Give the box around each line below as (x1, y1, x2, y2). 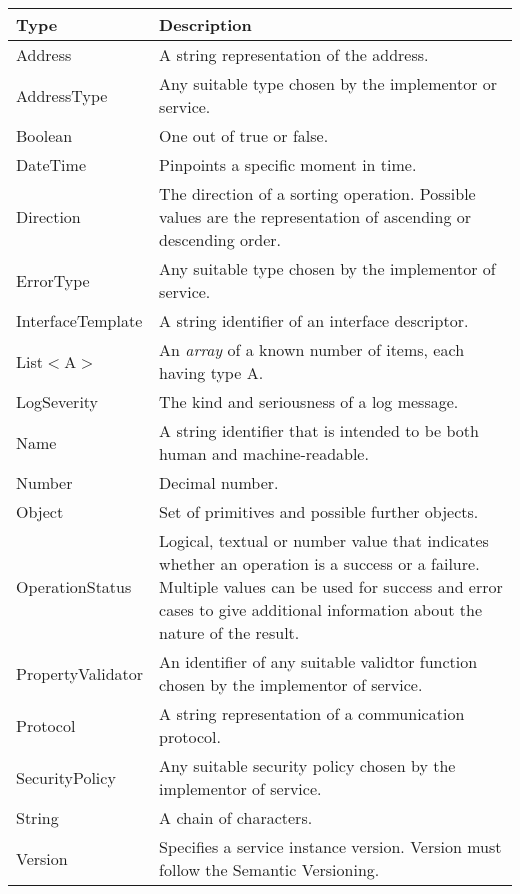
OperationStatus (16, 575, 132, 598)
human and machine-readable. (159, 442, 369, 465)
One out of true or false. (159, 124, 329, 147)
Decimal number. (159, 471, 279, 494)
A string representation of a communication (159, 702, 465, 725)
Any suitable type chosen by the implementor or (159, 72, 498, 95)
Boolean (16, 124, 73, 147)
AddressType (16, 83, 108, 107)
